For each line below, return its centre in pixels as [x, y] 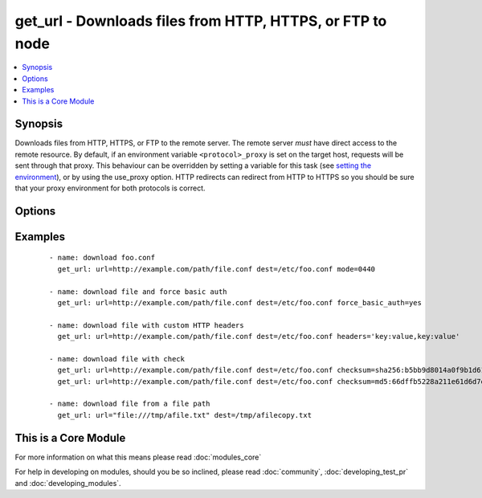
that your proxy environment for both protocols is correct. [110, 188]
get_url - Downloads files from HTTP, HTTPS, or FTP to [201, 21]
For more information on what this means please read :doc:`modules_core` [138, 457]
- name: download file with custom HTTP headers [147, 325]
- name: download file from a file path [130, 404]
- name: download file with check [117, 359]
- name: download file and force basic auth [139, 292]
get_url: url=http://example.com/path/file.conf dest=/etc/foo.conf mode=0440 [216, 269]
